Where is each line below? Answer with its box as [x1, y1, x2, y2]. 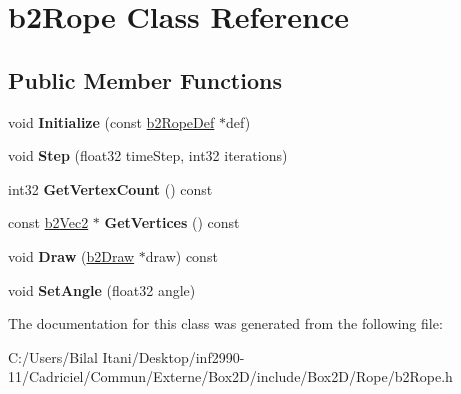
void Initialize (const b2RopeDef [8, 111, 215, 132]
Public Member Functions [8, 64, 282, 95]
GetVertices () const [104, 212, 240, 233]
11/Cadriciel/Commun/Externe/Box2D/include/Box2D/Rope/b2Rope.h [8, 366, 453, 387]
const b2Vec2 [8, 212, 89, 233]
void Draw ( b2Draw [8, 245, 135, 266]
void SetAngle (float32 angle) [8, 279, 196, 300]
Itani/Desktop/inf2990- [102, 346, 245, 367]
